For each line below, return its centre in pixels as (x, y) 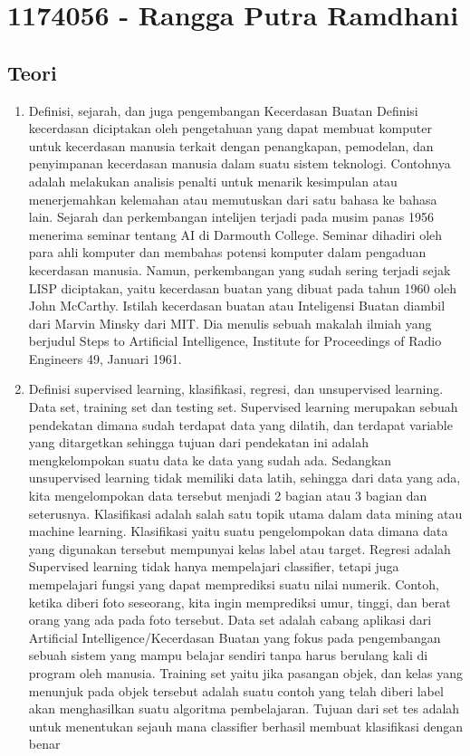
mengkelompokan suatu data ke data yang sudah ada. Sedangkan (210, 459)
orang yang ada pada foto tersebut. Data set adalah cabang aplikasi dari (230, 620)
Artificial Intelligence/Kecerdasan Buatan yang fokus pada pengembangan (235, 637)
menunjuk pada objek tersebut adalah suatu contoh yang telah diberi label (236, 690)
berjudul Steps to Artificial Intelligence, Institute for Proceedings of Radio (235, 341)
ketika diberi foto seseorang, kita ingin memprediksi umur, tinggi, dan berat (240, 602)
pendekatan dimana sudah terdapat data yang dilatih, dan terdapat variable (240, 424)
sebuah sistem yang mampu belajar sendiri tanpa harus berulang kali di (228, 655)
